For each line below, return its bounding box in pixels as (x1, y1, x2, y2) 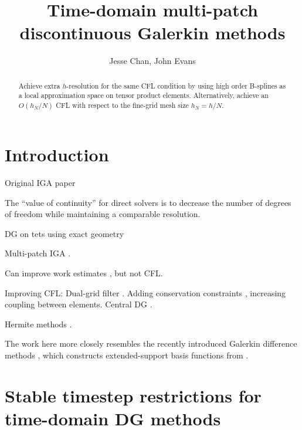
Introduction (5, 143, 109, 167)
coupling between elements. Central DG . (5, 298, 152, 310)
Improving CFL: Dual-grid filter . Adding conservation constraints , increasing (5, 286, 286, 299)
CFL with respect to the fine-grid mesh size (56, 100, 189, 110)
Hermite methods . (5, 317, 72, 330)
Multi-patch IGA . (5, 247, 71, 259)
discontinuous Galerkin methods (19, 21, 286, 45)
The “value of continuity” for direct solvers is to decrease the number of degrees (5, 196, 291, 208)
